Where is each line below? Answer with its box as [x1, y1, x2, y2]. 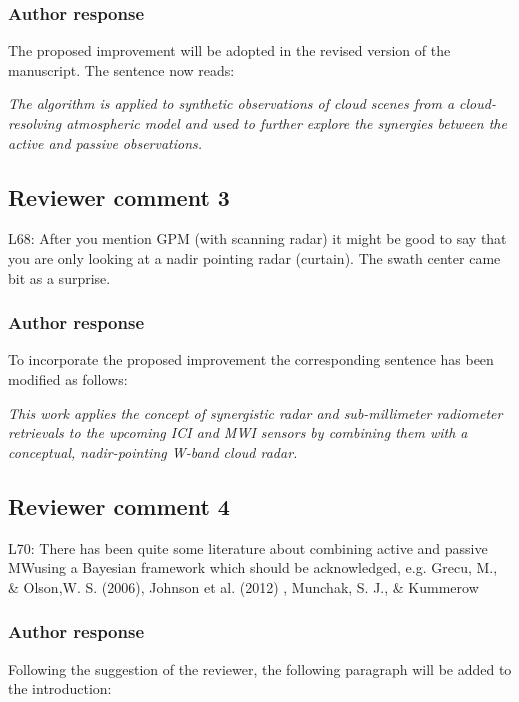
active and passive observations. [8, 132, 203, 153]
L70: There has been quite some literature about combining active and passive [8, 537, 488, 558]
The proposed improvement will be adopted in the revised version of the [8, 40, 451, 61]
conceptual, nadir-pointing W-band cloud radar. [8, 441, 298, 462]
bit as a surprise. [8, 267, 111, 288]
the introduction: [8, 678, 112, 699]
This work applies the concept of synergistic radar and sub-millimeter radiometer [8, 402, 503, 423]
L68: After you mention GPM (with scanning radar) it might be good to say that [8, 228, 507, 249]
